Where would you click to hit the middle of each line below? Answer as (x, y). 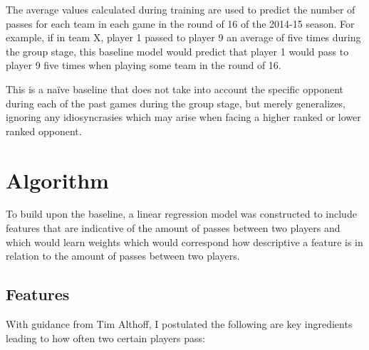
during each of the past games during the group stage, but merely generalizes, (176, 103)
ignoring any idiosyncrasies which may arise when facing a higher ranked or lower (183, 117)
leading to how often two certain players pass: (105, 338)
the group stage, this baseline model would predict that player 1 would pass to (177, 51)
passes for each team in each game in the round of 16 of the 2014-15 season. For (180, 23)
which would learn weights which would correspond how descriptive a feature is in (184, 242)
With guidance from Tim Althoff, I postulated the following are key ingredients (179, 324)
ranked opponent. (44, 131)
